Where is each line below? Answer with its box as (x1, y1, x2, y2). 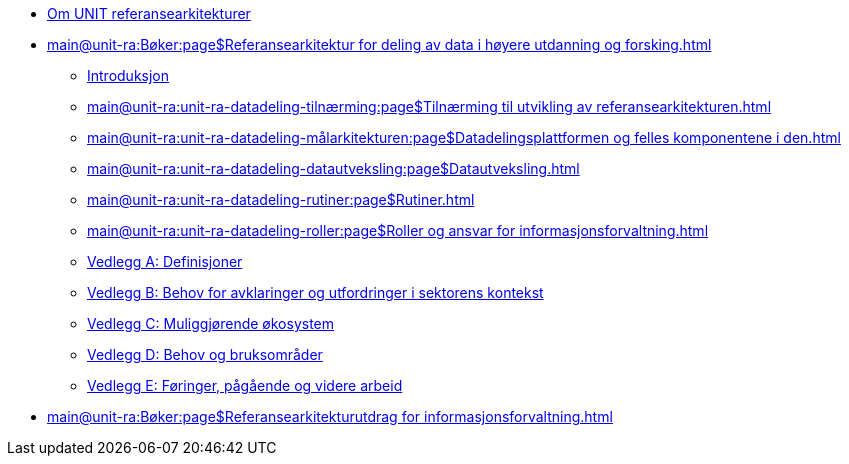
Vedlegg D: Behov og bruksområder (87, 346, 323, 363)
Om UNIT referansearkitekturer (47, 5, 251, 22)
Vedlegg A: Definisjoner (87, 253, 243, 270)
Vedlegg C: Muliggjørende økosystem (87, 315, 335, 332)
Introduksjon (87, 67, 170, 84)
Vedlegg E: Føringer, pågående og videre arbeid (87, 377, 403, 394)
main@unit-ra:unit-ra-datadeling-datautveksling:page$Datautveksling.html (87, 160, 580, 177)
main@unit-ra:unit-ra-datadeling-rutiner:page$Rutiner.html (87, 191, 475, 208)
